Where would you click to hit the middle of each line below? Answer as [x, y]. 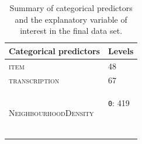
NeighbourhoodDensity [51, 113]
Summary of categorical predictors [71, 8]
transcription [34, 80]
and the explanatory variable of [71, 19]
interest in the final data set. [71, 31]
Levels [121, 50]
